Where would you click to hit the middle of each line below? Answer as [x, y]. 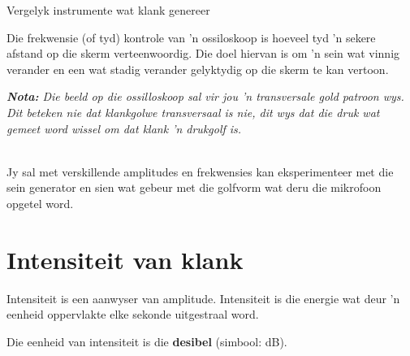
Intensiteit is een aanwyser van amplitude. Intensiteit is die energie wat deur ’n [203, 298]
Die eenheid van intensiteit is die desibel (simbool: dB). [147, 341]
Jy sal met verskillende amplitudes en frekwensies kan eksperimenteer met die [200, 171]
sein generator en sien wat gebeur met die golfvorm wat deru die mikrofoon [194, 187]
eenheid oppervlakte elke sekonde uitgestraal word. [133, 314]
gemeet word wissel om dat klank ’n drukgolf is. [124, 128]
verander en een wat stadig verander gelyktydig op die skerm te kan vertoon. [198, 69]
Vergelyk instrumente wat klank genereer [108, 10]
